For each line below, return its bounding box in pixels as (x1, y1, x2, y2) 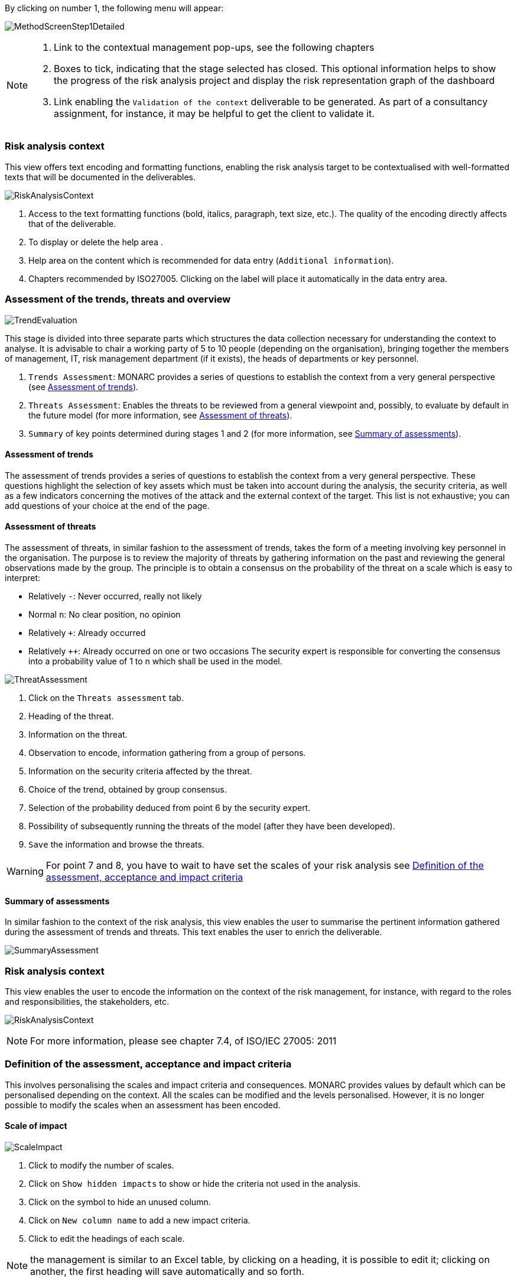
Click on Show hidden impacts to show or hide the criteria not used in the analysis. (28, 1178, 360, 1189)
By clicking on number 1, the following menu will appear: (5, 3, 224, 13)
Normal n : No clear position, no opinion (28, 609, 181, 619)
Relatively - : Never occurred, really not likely (28, 590, 202, 601)
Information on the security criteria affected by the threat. (28, 765, 252, 776)
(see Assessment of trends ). (28, 381, 139, 392)
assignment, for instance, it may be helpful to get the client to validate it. (54, 108, 375, 119)
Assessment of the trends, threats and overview (5, 293, 231, 306)
